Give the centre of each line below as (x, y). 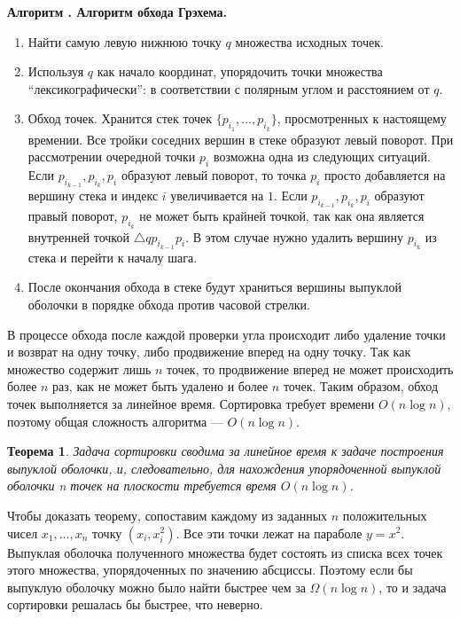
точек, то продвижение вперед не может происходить (310, 368)
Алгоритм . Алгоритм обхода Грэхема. (117, 12)
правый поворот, (73, 216)
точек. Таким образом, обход (361, 386)
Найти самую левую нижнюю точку (125, 41)
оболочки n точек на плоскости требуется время (142, 486)
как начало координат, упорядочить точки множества (240, 71)
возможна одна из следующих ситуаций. (322, 157)
